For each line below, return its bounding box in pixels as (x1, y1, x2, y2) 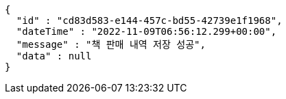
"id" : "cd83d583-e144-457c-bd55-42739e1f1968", (16, 15, 283, 26)
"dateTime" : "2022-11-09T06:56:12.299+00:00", (16, 26, 277, 37)
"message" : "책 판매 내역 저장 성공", (16, 39, 206, 50)
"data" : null (16, 51, 92, 61)
